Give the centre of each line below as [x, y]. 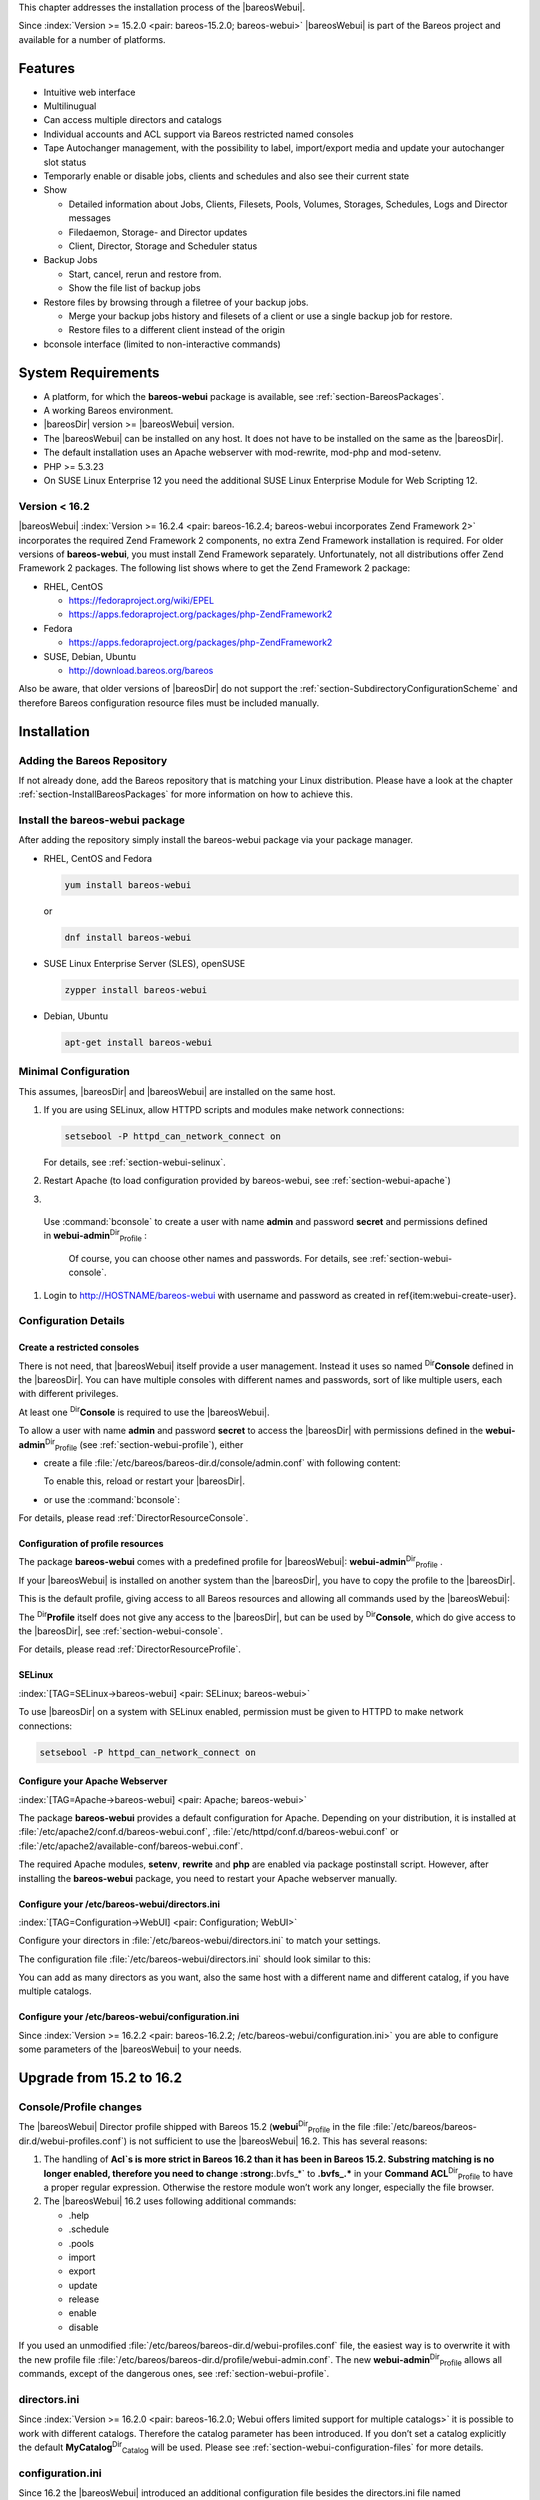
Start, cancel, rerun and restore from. [145, 274]
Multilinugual [70, 106]
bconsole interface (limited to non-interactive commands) [162, 344]
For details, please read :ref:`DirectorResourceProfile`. [130, 1649]
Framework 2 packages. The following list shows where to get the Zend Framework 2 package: [214, 568]
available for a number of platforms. [92, 39]
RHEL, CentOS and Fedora [98, 858]
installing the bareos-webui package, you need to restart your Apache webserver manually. [208, 1878]
